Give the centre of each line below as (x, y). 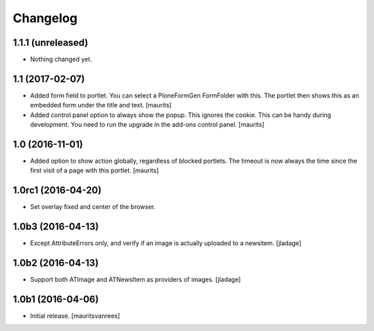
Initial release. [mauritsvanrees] (75, 316)
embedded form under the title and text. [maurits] (101, 105)
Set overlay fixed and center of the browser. (93, 207)
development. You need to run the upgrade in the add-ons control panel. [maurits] (147, 125)
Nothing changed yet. (61, 60)
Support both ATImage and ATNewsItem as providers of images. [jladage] (135, 280)
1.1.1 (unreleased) (51, 43)
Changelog (45, 18)
